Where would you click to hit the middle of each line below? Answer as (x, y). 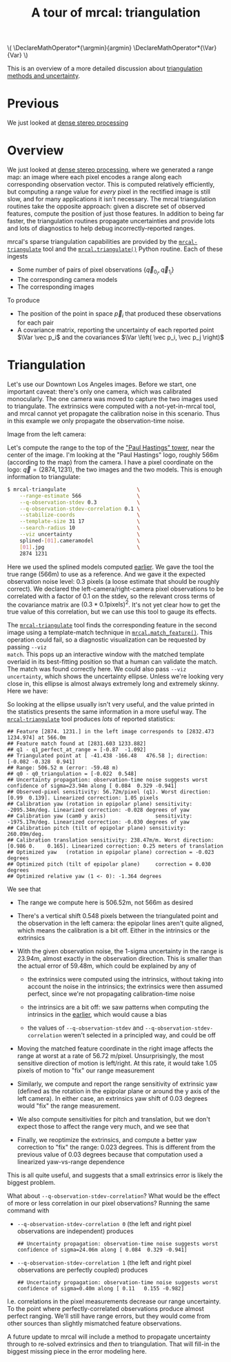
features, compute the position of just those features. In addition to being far (115, 214)
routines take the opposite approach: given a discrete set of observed (106, 206)
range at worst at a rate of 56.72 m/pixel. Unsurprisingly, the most (111, 1056)
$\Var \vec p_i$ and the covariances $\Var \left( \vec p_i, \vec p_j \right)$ (120, 337)
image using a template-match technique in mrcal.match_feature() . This (110, 633)
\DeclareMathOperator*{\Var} (175, 48)
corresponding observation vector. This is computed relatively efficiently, (111, 185)
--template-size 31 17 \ (80, 522)
